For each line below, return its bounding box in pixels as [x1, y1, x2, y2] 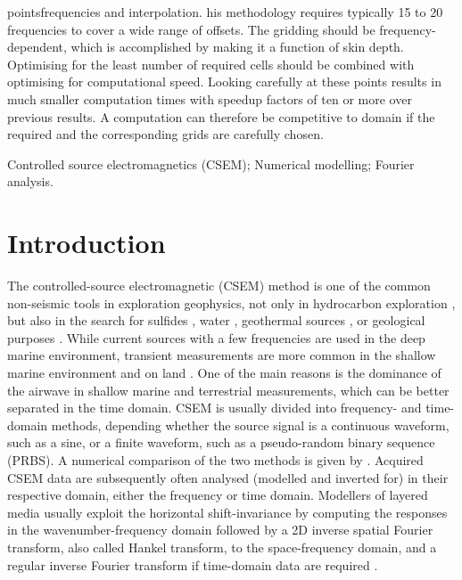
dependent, [7, 37, 67, 56]
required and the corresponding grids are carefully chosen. [7, 125, 324, 143]
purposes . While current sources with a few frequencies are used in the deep [7, 328, 425, 347]
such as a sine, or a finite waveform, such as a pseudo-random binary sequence [7, 433, 435, 452]
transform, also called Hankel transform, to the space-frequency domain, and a [7, 537, 437, 556]
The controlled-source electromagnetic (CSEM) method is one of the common [7, 276, 431, 295]
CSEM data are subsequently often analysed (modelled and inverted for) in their [7, 468, 449, 486]
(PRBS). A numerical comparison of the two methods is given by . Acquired [7, 451, 424, 469]
